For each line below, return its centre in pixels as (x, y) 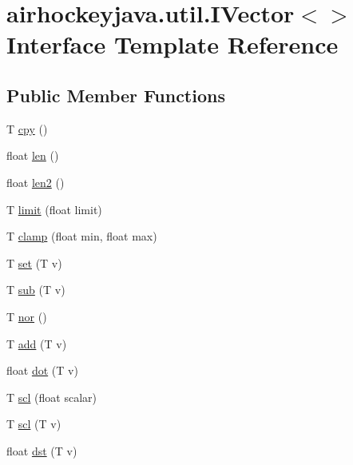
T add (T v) (37, 343)
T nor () (27, 316)
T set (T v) (34, 262)
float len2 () (36, 182)
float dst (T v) (42, 450)
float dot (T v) (42, 370)
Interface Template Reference (173, 44)
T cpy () (27, 128)
